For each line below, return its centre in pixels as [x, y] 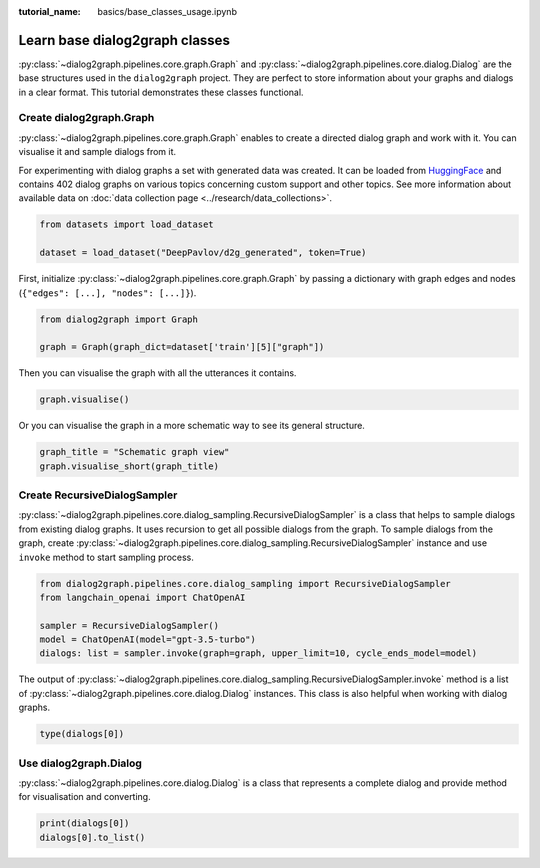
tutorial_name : [49, 11]
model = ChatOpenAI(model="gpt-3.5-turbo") [148, 639]
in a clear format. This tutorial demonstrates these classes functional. [161, 92]
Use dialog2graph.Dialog [80, 763]
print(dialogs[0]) [84, 823]
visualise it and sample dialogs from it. [97, 152]
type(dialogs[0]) [82, 734]
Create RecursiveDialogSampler [98, 495]
